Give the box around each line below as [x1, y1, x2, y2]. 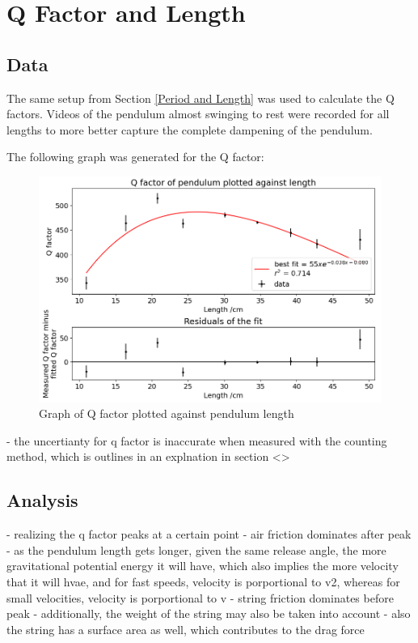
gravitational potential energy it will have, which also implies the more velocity [6, 557, 399, 574]
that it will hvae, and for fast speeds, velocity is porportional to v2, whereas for [6, 573, 400, 590]
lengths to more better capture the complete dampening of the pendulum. [6, 121, 373, 138]
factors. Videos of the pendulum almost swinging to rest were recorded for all [6, 105, 390, 122]
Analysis [6, 488, 78, 513]
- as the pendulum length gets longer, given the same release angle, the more [6, 541, 386, 558]
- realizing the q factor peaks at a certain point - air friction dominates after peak [6, 526, 412, 543]
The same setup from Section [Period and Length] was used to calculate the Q [6, 89, 395, 106]
